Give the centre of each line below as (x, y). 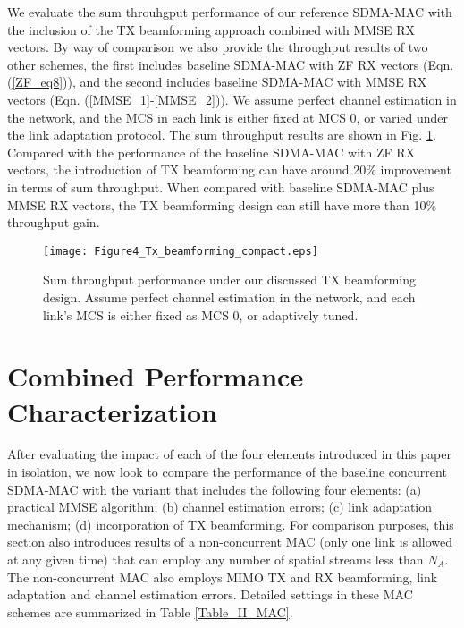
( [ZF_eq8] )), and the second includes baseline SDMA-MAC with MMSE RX (217, 82)
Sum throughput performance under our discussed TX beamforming (230, 280)
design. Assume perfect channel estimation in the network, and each (229, 297)
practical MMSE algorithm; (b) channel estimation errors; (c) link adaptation (220, 507)
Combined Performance (156, 376)
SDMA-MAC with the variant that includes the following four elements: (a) (215, 489)
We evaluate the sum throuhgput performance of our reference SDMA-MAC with (230, 12)
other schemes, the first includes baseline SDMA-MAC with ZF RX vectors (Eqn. (231, 64)
